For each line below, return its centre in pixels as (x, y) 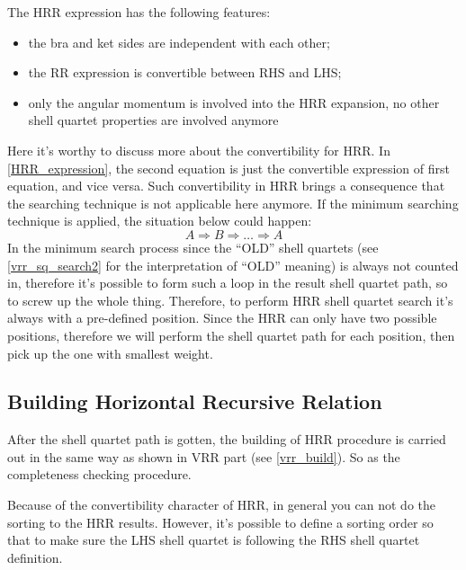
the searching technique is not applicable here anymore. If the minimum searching (233, 203)
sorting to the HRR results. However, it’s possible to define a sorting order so (220, 522)
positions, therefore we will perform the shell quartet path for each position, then (231, 335)
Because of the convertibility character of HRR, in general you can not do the (222, 505)
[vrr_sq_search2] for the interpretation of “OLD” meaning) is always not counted (233, 265)
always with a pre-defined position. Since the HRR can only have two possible (222, 318)
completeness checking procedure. (99, 474)
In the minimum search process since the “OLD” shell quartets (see (193, 247)
